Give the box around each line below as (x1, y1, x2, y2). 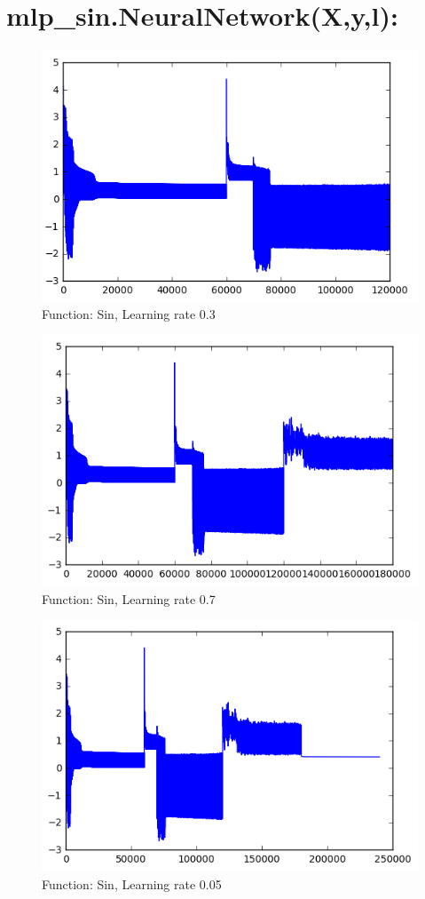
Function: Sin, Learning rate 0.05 (42, 874, 222, 893)
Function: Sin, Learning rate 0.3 (42, 304, 216, 322)
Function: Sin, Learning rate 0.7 (42, 589, 216, 608)
